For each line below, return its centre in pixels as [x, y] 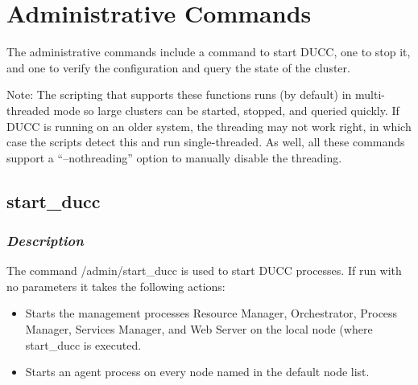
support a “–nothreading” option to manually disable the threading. [174, 157]
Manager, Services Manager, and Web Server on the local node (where [199, 329]
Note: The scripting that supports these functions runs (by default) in [179, 94]
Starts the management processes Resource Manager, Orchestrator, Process [211, 313]
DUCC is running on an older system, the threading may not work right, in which [209, 126]
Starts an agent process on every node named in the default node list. [197, 372]
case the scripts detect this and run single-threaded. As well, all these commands [206, 142]
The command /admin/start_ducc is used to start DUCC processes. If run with [204, 270]
